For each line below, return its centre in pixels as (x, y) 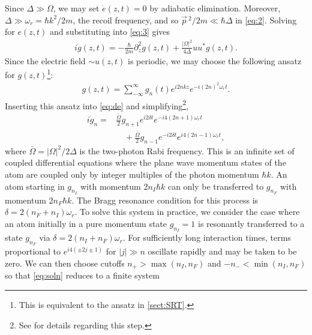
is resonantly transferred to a (251, 223)
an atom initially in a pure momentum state (86, 223)
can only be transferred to (216, 186)
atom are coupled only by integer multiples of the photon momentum (132, 174)
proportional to (33, 251)
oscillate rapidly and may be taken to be (222, 251)
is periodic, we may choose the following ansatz (215, 60)
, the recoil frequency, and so (126, 20)
